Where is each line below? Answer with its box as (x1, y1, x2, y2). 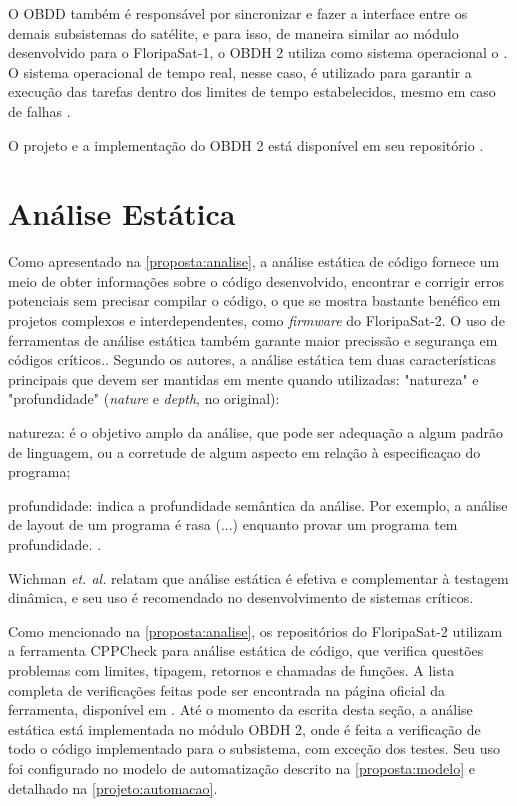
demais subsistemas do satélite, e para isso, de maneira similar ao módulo (8, 22, 459, 43)
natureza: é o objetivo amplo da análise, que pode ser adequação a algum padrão (8, 422, 503, 443)
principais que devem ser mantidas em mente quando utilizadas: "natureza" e (8, 368, 479, 389)
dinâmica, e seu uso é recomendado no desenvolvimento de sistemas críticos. (8, 587, 474, 608)
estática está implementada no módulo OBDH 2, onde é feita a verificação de (8, 718, 481, 739)
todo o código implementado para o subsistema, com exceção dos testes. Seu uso (8, 738, 501, 759)
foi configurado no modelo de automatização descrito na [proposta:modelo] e (8, 757, 475, 778)
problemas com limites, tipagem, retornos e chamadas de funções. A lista (8, 659, 455, 680)
